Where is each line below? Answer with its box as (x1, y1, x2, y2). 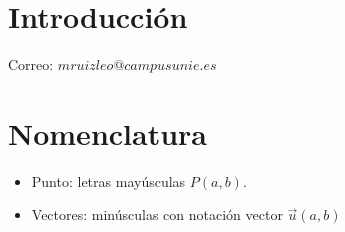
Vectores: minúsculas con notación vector (31, 204, 283, 225)
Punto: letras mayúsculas (31, 170, 186, 191)
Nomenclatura (8, 112, 207, 153)
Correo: (8, 54, 54, 75)
